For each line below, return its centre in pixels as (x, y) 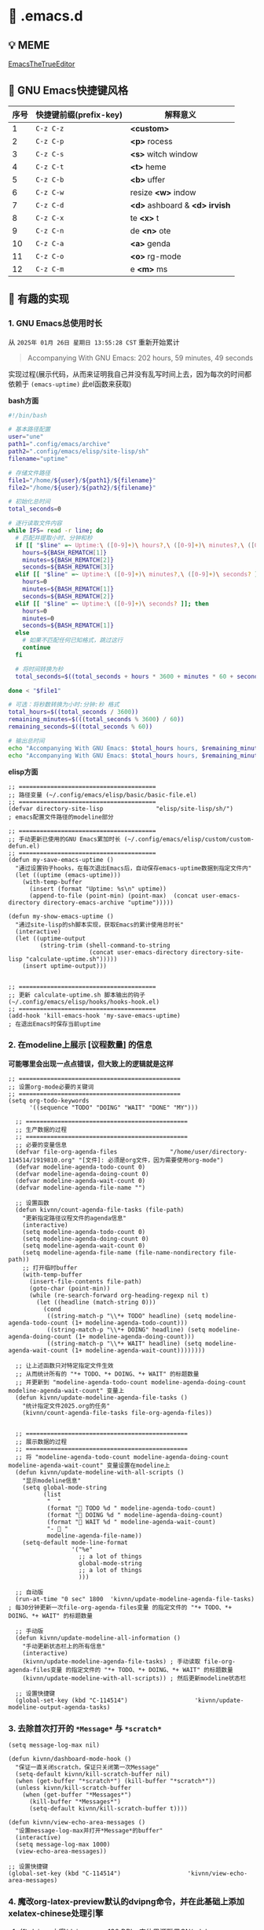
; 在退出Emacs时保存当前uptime (55, 1024)
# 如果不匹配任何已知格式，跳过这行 (73, 640)
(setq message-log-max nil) (54, 1745)
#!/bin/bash (27, 415)
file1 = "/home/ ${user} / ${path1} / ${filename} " (82, 480)
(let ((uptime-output (51, 938)
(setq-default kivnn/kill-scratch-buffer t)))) (108, 1809)
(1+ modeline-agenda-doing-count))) (135, 1336)
